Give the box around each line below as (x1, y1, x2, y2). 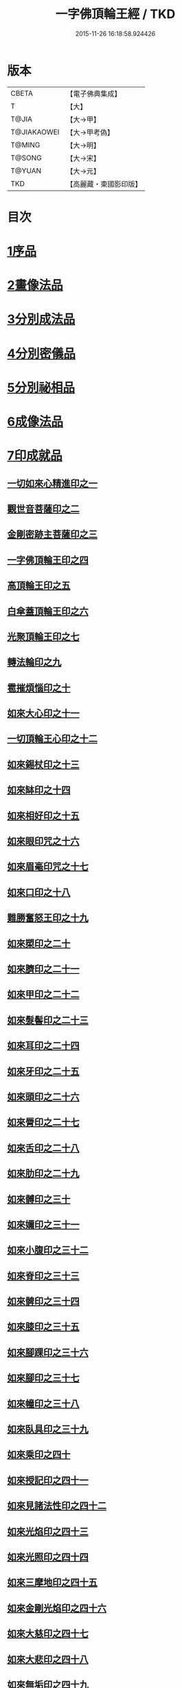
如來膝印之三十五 (7, 1321, 80, 1333)
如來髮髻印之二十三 (7, 1014, 89, 1026)
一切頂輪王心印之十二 (7, 733, 98, 744)
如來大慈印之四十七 (7, 1628, 89, 1640)
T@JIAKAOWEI (10, 127, 60, 136)
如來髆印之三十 (7, 1193, 71, 1205)
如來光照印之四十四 (7, 1551, 89, 1563)
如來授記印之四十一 (7, 1475, 89, 1486)
